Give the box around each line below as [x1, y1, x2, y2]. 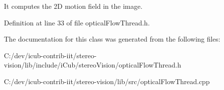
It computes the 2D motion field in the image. [4, 1, 142, 11]
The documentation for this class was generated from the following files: [4, 34, 221, 44]
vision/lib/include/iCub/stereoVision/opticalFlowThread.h [4, 60, 181, 70]
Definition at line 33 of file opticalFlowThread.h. [4, 17, 150, 27]
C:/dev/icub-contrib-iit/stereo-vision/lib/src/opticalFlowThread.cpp [4, 76, 210, 86]
